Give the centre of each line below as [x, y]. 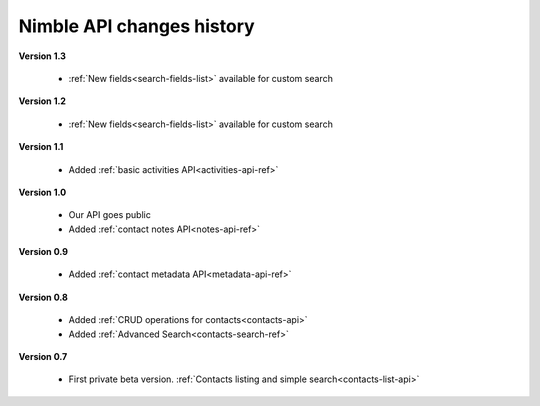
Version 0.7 [43, 357]
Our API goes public [110, 215]
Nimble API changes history [136, 26]
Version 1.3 [42, 56]
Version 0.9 [43, 252]
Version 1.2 [42, 101]
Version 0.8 [43, 297]
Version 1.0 [42, 192]
